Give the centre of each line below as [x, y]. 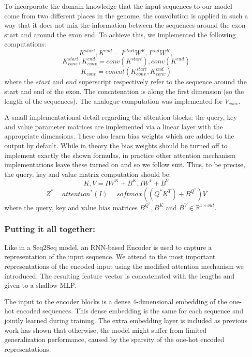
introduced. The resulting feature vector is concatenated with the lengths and [119, 275]
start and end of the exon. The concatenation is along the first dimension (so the [124, 91]
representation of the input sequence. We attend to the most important [110, 256]
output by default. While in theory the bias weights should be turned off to [116, 146]
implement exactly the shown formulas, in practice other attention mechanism [120, 155]
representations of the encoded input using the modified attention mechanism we [124, 266]
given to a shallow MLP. [40, 285]
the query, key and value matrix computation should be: [88, 174]
